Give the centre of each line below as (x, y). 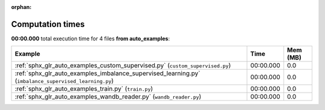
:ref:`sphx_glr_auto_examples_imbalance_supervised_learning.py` (108, 73)
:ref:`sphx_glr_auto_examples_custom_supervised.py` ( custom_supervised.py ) (123, 66)
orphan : (21, 7)
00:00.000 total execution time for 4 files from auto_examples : (91, 38)
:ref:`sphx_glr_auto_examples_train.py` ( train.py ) (84, 89)
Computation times (48, 24)
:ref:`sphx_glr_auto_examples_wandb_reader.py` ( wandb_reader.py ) (108, 97)
